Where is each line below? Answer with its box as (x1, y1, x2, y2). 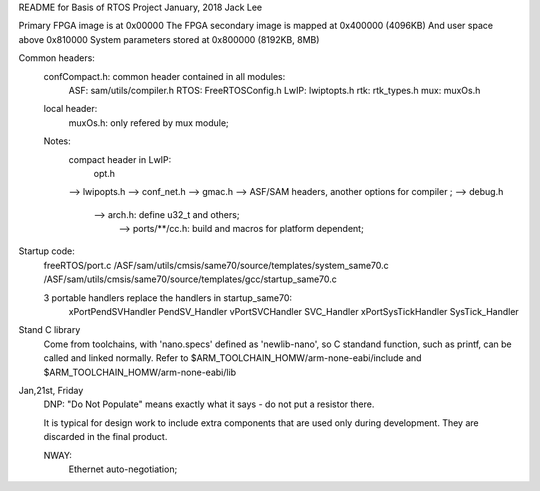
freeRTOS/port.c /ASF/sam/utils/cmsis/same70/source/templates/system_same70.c (43, 259, 389, 271)
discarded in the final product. (43, 431, 168, 443)
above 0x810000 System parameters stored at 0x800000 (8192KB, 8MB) (18, 33, 320, 45)
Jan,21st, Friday (18, 384, 84, 396)
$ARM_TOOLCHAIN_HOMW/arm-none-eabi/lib (43, 366, 237, 378)
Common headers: (18, 52, 95, 64)
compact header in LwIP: (68, 153, 172, 165)
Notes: (43, 135, 71, 147)
